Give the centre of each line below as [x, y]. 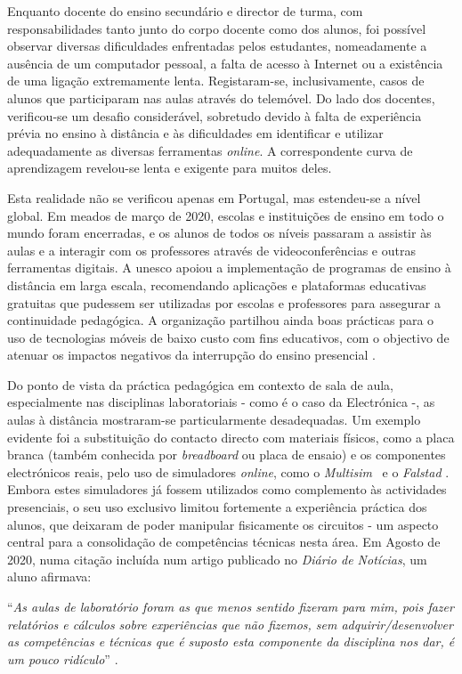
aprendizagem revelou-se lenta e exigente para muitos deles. [170, 168]
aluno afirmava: [49, 577]
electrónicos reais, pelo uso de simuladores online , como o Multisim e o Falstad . [228, 471]
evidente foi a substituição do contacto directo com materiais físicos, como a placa [231, 437]
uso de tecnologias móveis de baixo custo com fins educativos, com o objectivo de [228, 337]
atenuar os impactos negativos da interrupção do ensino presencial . [191, 355]
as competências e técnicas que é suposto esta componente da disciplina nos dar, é [231, 642]
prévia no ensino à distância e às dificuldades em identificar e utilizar [195, 133]
